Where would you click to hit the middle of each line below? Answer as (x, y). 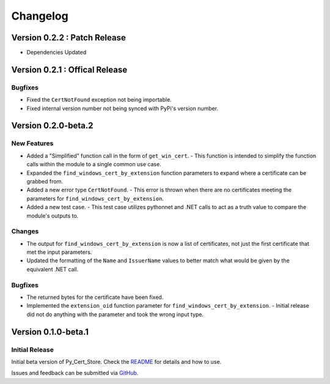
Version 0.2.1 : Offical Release (69, 69)
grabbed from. (45, 181)
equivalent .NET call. (53, 269)
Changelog (40, 16)
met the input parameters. (59, 252)
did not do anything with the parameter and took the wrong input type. (115, 314)
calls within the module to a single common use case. (94, 164)
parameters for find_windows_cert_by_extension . (95, 198)
